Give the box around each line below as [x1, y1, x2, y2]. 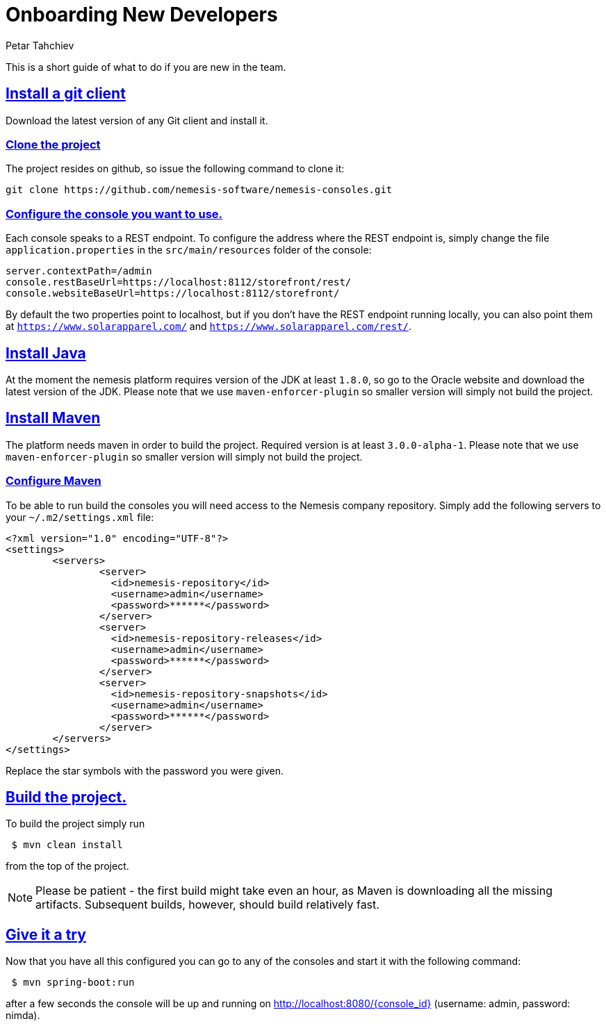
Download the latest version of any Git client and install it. [6, 114, 268, 126]
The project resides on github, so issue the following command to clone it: [6, 163, 345, 175]
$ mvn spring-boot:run [11, 977, 135, 988]
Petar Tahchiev [6, 39, 74, 51]
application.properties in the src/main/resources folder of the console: [6, 244, 372, 256]
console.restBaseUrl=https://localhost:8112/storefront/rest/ [6, 276, 352, 288]
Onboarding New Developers [6, 3, 278, 26]
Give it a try [6, 925, 86, 943]
